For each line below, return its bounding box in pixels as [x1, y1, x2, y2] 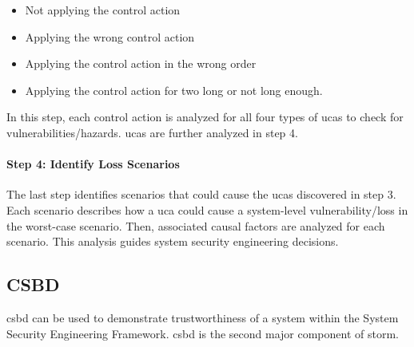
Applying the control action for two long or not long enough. [25, 81, 323, 98]
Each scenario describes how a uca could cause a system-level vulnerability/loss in [6, 201, 408, 218]
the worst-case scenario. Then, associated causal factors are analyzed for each [6, 217, 385, 234]
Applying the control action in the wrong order [25, 55, 257, 72]
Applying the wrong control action [25, 28, 195, 45]
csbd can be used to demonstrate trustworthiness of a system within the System [6, 309, 399, 325]
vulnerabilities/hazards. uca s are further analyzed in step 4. [6, 124, 298, 140]
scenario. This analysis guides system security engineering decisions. [6, 233, 339, 250]
